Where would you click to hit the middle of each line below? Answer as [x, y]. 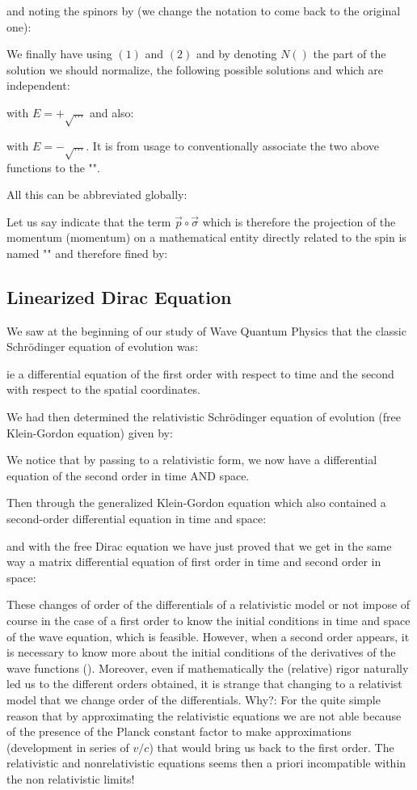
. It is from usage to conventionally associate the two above [233, 145]
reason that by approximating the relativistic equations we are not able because [204, 715]
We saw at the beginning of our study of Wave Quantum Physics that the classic [206, 330]
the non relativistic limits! [71, 778]
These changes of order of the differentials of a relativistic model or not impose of [208, 604]
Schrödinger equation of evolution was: [103, 346]
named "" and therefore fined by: [87, 253]
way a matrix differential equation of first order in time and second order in [194, 562]
